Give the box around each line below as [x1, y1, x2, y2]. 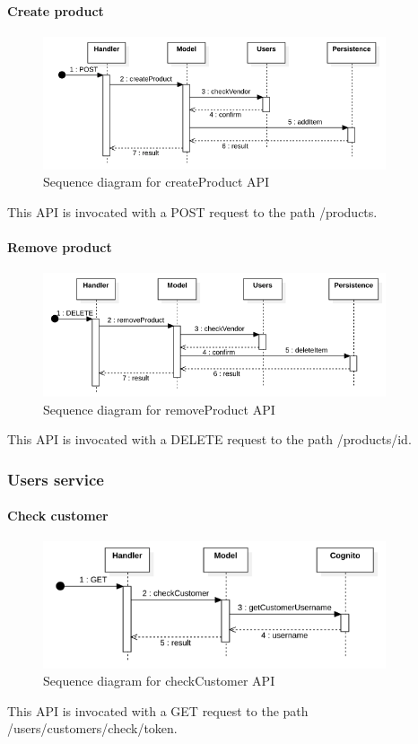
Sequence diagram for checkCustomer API [43, 671, 275, 690]
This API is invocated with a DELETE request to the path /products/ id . [7, 430, 412, 449]
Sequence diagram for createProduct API [43, 172, 270, 191]
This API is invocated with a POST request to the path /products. [7, 203, 378, 222]
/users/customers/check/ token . [7, 719, 178, 738]
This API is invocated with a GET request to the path [7, 701, 309, 720]
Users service [7, 468, 104, 490]
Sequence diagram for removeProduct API [43, 399, 275, 418]
